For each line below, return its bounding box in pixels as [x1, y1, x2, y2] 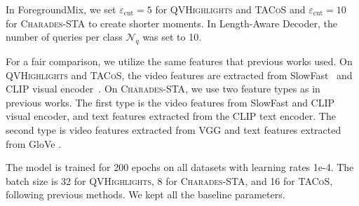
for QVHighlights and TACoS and [155, 2, 306, 16]
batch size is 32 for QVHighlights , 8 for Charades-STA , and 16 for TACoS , [6, 173, 333, 188]
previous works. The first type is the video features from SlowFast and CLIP [6, 95, 335, 109]
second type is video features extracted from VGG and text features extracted [6, 122, 341, 137]
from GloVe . [6, 136, 62, 151]
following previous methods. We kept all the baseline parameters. [6, 187, 285, 202]
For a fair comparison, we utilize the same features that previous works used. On [6, 53, 353, 68]
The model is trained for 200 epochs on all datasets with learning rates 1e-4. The [6, 160, 354, 174]
